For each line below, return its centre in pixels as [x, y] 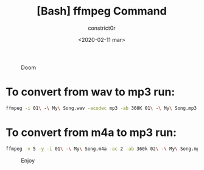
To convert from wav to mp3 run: [90, 92]
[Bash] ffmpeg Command [102, 11]
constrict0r [102, 28]
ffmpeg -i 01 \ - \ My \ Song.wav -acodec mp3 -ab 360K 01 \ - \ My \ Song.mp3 [101, 108]
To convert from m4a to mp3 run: [91, 132]
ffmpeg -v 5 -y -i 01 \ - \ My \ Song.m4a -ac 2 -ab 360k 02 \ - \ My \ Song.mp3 [104, 149]
